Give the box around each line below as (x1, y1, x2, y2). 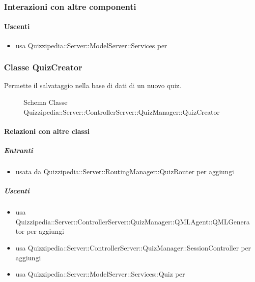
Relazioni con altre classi (4, 125, 90, 136)
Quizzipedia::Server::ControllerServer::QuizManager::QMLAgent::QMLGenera (15, 216, 250, 226)
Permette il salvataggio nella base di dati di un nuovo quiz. (4, 80, 181, 91)
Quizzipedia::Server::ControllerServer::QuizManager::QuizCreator (24, 106, 220, 117)
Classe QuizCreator (4, 61, 83, 73)
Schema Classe (24, 97, 68, 107)
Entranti (4, 145, 33, 156)
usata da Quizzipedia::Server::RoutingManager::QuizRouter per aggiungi (15, 166, 234, 176)
